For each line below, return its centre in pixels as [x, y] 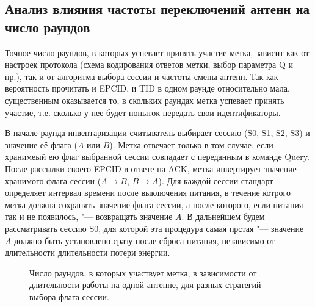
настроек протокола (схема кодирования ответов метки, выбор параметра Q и [149, 64]
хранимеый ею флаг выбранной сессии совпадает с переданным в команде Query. [157, 157]
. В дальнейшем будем [223, 216]
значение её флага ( [41, 144]
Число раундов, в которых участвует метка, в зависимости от [143, 273]
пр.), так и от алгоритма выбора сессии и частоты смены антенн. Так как [142, 76]
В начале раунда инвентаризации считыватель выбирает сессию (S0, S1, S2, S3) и [157, 133]
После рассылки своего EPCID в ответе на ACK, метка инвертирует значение [151, 168]
